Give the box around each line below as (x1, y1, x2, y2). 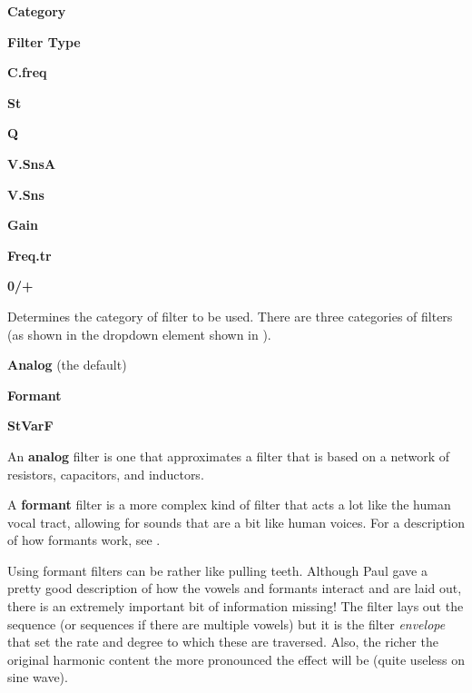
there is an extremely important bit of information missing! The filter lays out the (7, 597, 464, 616)
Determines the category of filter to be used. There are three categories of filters (7, 306, 453, 325)
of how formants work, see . (7, 530, 161, 549)
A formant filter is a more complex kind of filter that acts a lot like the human (7, 495, 451, 514)
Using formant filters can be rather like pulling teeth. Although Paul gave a (7, 560, 428, 579)
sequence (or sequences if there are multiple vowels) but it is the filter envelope (7, 614, 446, 633)
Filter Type (7, 32, 81, 51)
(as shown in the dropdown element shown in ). (7, 324, 271, 343)
